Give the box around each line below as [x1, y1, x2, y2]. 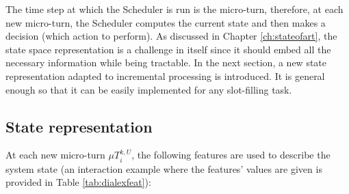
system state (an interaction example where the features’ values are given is [5, 161, 322, 176]
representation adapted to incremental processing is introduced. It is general [5, 68, 325, 83]
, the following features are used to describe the [131, 148, 331, 162]
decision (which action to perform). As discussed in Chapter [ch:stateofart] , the [5, 29, 337, 43]
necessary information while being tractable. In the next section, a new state [5, 55, 327, 70]
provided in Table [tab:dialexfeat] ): [5, 175, 151, 189]
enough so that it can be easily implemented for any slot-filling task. [5, 82, 292, 96]
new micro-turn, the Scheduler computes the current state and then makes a [5, 15, 326, 29]
